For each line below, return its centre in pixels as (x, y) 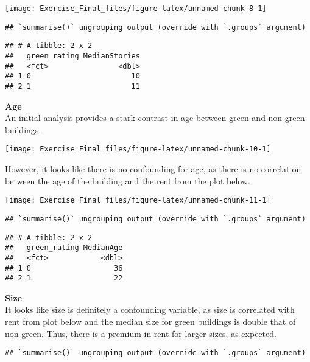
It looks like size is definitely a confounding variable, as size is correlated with (150, 309)
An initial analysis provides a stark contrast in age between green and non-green (155, 118)
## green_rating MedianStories (72, 56)
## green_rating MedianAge (64, 248)
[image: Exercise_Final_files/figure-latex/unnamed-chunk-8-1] (136, 9)
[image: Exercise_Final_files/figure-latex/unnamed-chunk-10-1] (138, 149)
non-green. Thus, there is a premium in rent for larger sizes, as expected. (141, 333)
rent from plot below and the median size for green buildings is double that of (150, 321)
